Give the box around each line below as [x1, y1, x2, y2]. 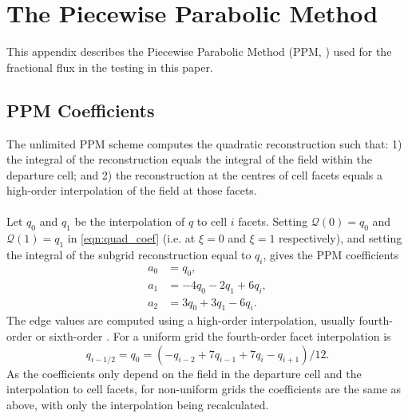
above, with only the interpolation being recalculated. [6, 396, 269, 412]
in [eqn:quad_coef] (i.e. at [67, 230, 196, 246]
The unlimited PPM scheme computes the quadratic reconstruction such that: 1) [6, 135, 402, 152]
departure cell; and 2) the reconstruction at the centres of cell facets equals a [6, 166, 383, 183]
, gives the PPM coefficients [263, 246, 399, 263]
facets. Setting [238, 213, 308, 230]
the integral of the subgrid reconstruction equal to [6, 246, 252, 263]
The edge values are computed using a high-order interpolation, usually [6, 312, 355, 329]
